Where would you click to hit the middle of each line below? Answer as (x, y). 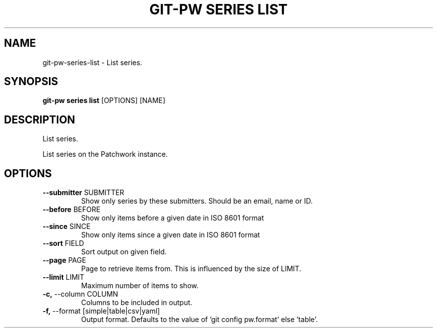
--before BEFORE (72, 210)
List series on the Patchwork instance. (105, 154)
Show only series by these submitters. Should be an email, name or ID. (197, 201)
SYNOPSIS (31, 82)
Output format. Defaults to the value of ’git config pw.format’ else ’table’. (199, 320)
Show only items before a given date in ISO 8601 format (173, 218)
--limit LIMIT (63, 277)
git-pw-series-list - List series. (92, 62)
